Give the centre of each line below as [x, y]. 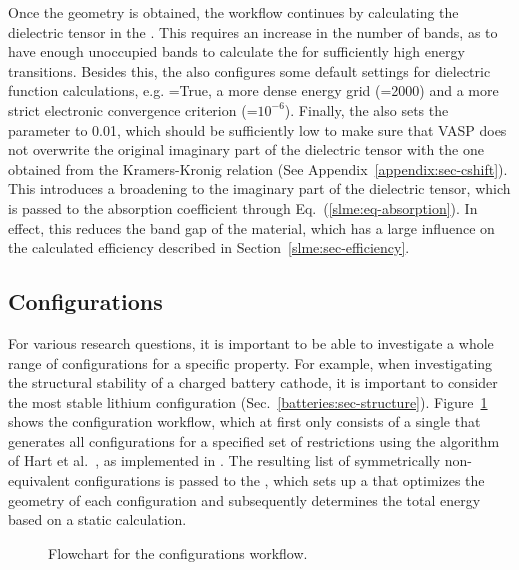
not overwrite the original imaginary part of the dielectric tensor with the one [246, 149]
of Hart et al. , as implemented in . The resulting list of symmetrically [224, 460]
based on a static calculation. [97, 519]
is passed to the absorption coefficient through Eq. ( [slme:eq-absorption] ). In [243, 207]
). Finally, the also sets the [366, 109]
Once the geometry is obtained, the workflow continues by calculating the [233, 12]
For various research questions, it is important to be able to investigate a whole [251, 342]
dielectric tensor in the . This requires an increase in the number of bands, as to [253, 31]
